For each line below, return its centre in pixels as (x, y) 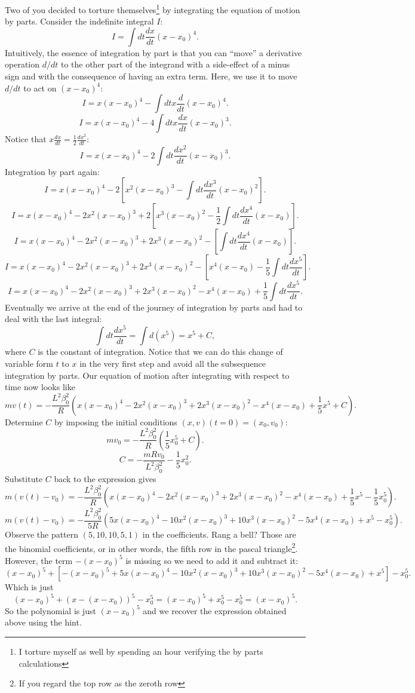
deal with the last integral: (53, 319)
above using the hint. (43, 622)
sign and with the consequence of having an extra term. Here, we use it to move (151, 76)
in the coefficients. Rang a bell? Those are (219, 534)
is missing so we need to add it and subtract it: (212, 560)
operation (22, 64)
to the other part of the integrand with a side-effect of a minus (175, 64)
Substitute (24, 479)
